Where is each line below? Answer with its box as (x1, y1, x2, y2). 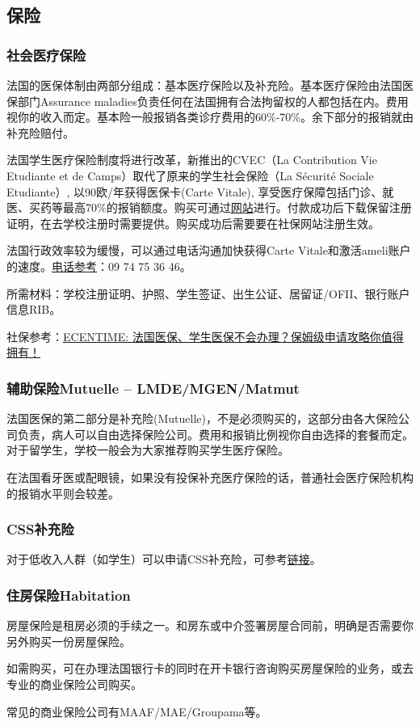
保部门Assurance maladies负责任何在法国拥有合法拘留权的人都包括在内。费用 (6, 92, 409, 109)
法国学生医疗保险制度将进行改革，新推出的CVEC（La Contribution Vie (6, 151, 377, 168)
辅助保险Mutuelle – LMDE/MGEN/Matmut (6, 378, 300, 398)
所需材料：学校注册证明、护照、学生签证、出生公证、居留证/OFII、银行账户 (6, 285, 410, 302)
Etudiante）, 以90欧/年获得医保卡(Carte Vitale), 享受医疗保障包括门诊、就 (6, 183, 394, 200)
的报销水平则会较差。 (6, 484, 120, 501)
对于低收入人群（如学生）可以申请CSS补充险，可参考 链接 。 (6, 551, 321, 568)
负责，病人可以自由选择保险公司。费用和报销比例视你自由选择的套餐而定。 (17, 425, 414, 442)
